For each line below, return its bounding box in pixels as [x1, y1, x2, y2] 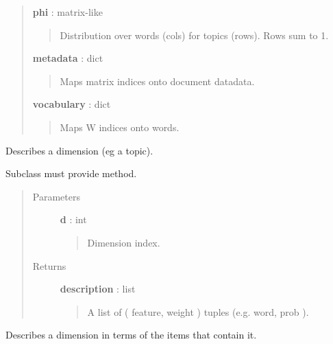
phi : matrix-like [32, 5, 103, 19]
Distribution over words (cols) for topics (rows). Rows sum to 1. [60, 27, 329, 42]
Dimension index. [87, 235, 160, 249]
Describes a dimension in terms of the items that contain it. [5, 328, 257, 342]
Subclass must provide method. [5, 166, 137, 181]
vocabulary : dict [32, 97, 111, 111]
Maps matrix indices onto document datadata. [60, 73, 255, 88]
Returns [32, 258, 66, 273]
